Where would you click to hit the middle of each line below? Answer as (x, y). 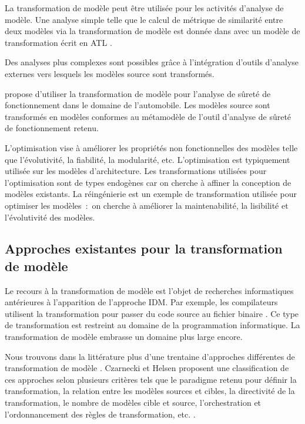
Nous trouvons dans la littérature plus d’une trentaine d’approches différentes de (150, 356)
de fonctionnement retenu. (52, 128)
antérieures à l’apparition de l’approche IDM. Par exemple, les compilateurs (141, 302)
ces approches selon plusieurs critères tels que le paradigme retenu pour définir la (151, 379)
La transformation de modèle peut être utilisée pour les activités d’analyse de (144, 8)
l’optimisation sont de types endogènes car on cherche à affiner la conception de (148, 182)
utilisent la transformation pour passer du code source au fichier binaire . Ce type (152, 313)
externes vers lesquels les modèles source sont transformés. (110, 73)
